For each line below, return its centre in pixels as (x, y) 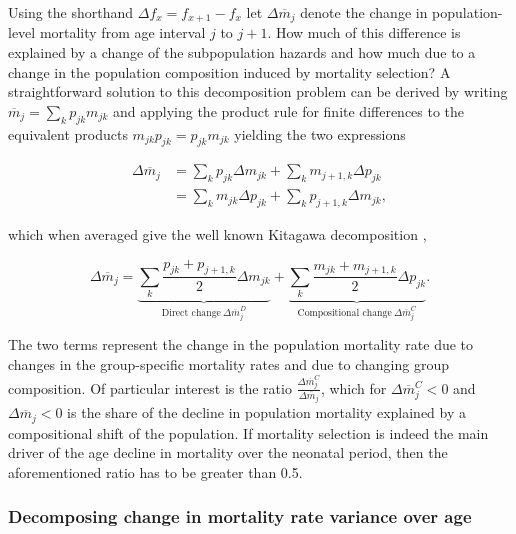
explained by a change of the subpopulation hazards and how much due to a (242, 52)
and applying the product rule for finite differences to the (289, 110)
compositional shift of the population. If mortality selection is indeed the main (248, 432)
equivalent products (68, 133)
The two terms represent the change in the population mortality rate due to (241, 344)
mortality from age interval (122, 32)
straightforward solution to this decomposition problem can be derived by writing (258, 91)
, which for (353, 387)
